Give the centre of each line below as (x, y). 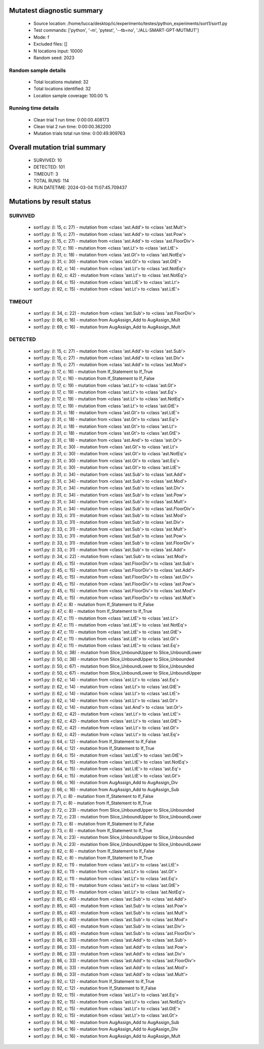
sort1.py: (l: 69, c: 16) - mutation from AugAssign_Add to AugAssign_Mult (107, 327)
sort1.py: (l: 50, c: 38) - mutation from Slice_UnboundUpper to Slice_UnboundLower (118, 652)
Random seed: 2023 (54, 58)
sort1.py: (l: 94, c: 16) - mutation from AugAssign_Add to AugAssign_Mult (107, 1036)
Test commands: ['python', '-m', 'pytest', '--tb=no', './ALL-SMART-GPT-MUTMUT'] (116, 30)
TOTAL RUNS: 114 (51, 181)
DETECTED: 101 (49, 167)
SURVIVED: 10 (48, 160)
